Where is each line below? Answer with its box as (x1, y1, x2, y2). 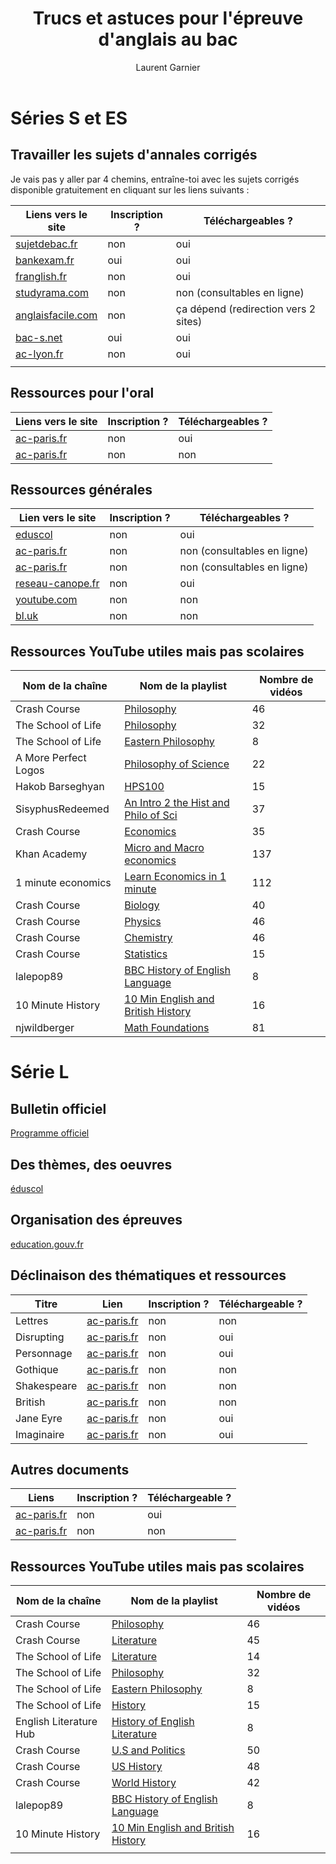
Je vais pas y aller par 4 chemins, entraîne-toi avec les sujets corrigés (10, 173, 300, 185)
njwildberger (15, 1021, 75, 1035)
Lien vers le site (19, 511, 97, 525)
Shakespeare (15, 1378, 78, 1392)
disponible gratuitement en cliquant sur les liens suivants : (10, 183, 250, 196)
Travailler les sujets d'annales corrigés (10, 147, 258, 164)
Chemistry (124, 931, 173, 945)
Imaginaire (15, 1427, 65, 1441)
